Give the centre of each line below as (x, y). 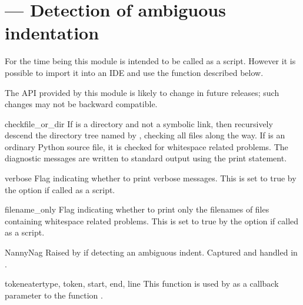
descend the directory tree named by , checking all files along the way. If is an (145, 135)
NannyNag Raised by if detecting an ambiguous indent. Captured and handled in (151, 252)
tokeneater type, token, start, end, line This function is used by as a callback (142, 284)
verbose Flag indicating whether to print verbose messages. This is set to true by (151, 178)
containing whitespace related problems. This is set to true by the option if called (152, 221)
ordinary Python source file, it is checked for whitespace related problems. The (146, 146)
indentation (52, 33)
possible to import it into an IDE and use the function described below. (134, 72)
